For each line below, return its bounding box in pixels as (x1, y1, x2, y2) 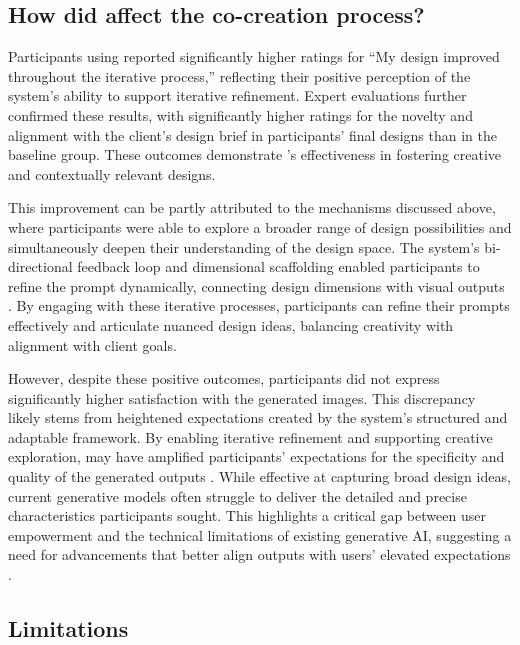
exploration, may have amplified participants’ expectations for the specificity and (8, 446, 505, 467)
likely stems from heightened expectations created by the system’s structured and (8, 407, 508, 428)
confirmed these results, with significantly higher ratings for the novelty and (8, 104, 473, 125)
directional (8, 256, 73, 277)
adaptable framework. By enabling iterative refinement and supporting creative (8, 426, 493, 447)
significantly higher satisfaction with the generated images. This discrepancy (8, 387, 476, 408)
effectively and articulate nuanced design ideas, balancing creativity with (8, 314, 454, 335)
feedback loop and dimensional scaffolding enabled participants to (77, 256, 480, 277)
